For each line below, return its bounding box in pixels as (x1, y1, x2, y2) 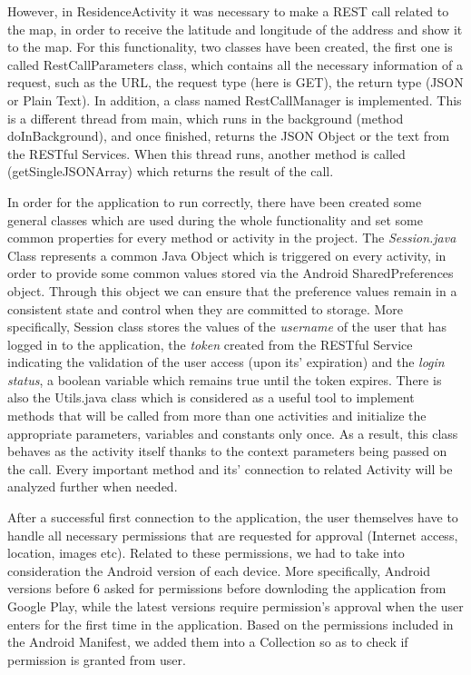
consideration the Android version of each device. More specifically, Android (7, 561, 430, 580)
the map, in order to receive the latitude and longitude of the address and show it (7, 19, 463, 38)
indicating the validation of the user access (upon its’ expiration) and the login (7, 352, 445, 372)
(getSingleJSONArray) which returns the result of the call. (7, 162, 334, 181)
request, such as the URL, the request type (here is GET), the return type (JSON (7, 73, 464, 92)
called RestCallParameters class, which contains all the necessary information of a (7, 55, 463, 74)
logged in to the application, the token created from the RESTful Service (7, 334, 413, 353)
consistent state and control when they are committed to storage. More (7, 299, 403, 318)
